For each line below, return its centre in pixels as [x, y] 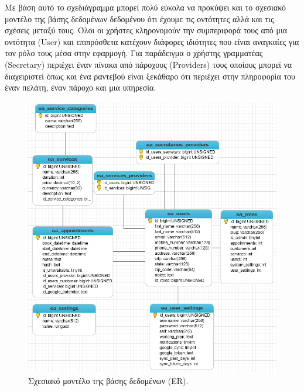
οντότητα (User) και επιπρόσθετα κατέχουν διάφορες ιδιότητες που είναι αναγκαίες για [152, 41]
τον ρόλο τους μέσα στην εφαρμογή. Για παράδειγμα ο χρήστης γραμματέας [134, 53]
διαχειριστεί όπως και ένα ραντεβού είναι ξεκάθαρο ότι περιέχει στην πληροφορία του [150, 76]
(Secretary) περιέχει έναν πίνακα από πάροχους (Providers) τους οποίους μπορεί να [148, 64]
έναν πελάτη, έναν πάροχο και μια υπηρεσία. [81, 87]
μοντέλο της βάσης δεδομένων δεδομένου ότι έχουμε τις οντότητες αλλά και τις [139, 18]
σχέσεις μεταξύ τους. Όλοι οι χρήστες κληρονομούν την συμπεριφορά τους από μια [146, 30]
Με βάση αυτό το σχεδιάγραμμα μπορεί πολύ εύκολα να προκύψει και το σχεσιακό [145, 7]
